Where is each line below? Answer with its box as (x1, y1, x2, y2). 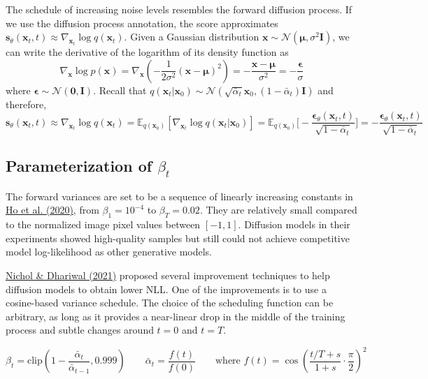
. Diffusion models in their (238, 217, 350, 232)
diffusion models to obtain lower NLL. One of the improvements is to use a (6, 281, 327, 296)
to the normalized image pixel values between (6, 217, 201, 232)
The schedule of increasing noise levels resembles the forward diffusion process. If (6, 2, 352, 16)
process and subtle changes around (6, 322, 154, 337)
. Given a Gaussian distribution (124, 29, 259, 44)
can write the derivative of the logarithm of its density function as (6, 45, 289, 59)
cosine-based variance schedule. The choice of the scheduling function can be (6, 295, 334, 310)
